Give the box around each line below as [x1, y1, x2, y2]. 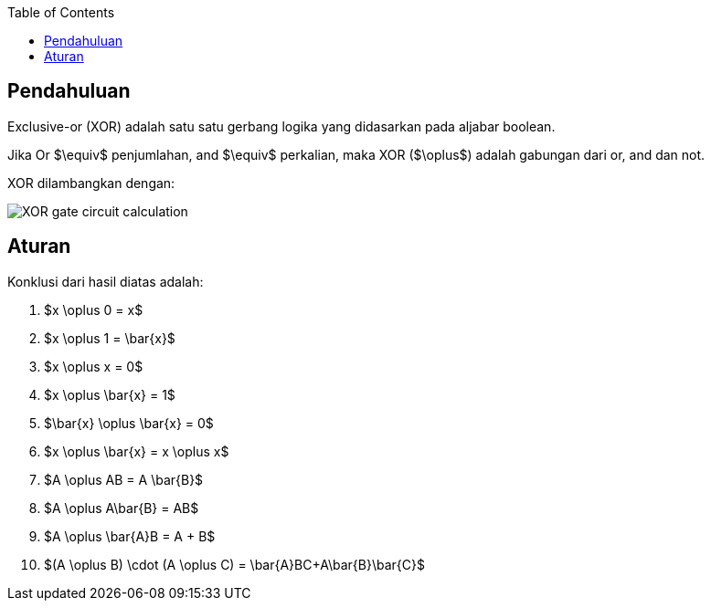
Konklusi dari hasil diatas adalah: [7, 273, 204, 289]
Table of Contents [7, 5, 115, 20]
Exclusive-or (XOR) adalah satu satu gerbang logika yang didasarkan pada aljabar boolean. [7, 118, 556, 134]
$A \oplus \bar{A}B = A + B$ [44, 528, 216, 544]
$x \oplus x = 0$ [44, 358, 143, 374]
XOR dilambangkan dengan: [7, 174, 175, 191]
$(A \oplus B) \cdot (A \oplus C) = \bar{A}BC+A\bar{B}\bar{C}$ [44, 556, 425, 572]
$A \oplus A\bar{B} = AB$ [44, 499, 199, 516]
